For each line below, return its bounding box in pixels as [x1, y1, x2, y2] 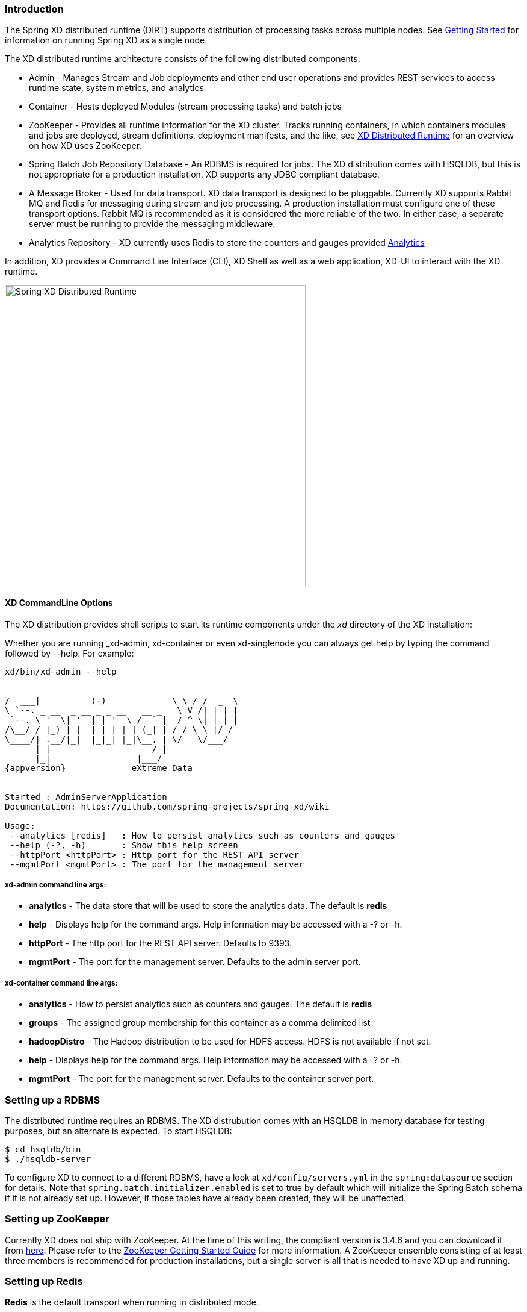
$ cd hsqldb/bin [5, 1144, 81, 1154]
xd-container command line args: [5, 978, 118, 987]
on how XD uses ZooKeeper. [29, 140, 142, 151]
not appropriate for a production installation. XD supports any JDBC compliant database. [29, 169, 380, 180]
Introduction [5, 3, 64, 15]
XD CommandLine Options [5, 597, 113, 608]
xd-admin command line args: [5, 880, 106, 889]
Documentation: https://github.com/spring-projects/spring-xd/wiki [5, 801, 330, 811]
